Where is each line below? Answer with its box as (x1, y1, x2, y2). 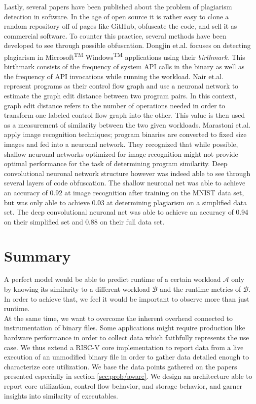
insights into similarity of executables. (4, 390, 118, 401)
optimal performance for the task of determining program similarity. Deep (4, 158, 227, 169)
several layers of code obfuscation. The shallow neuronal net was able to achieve (4, 178, 246, 188)
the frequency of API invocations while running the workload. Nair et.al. (4, 71, 223, 81)
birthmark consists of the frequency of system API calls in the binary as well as (4, 61, 245, 72)
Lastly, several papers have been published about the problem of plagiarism (4, 1, 232, 11)
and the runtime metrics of (160, 284, 241, 294)
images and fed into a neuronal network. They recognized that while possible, (4, 138, 238, 149)
